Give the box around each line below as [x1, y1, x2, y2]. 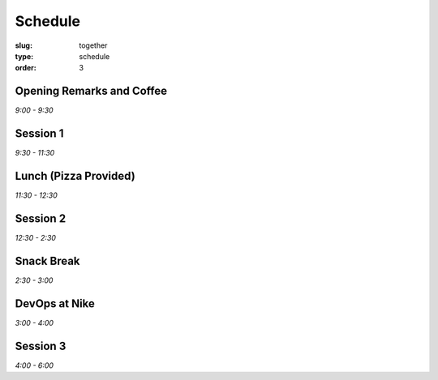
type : [15, 51, 34, 61]
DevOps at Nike [15, 297, 95, 310]
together [79, 41, 108, 50]
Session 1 [15, 126, 64, 141]
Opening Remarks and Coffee [15, 84, 168, 98]
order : [15, 63, 36, 73]
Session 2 [15, 211, 67, 225]
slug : [15, 41, 32, 50]
